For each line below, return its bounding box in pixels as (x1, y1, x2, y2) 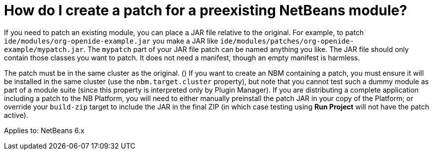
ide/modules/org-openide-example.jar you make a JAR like (4, 36, 218, 45)
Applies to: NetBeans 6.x (4, 126, 84, 135)
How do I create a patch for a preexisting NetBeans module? (4, 2, 407, 19)
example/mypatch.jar (4, 45, 84, 53)
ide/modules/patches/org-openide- (220, 37, 354, 45)
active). (4, 110, 28, 119)
